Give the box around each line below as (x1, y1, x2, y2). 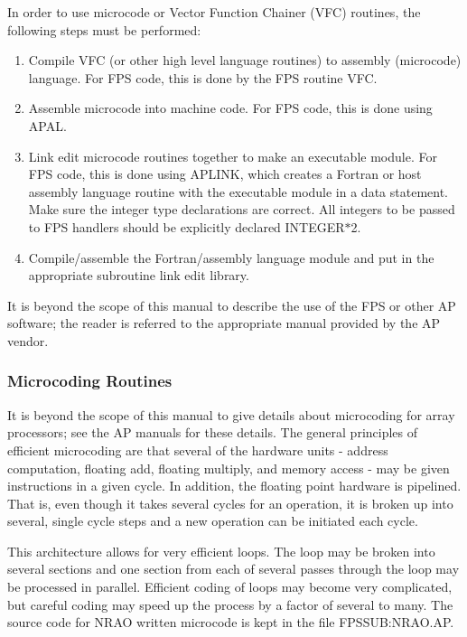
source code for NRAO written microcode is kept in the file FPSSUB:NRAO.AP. (7, 613, 454, 632)
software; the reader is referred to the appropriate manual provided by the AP (7, 314, 441, 333)
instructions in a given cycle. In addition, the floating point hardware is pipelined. (7, 476, 462, 495)
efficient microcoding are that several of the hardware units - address (7, 440, 388, 459)
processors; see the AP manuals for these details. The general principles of (7, 423, 418, 442)
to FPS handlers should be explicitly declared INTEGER (28, 217, 345, 236)
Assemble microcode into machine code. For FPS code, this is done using (28, 98, 433, 117)
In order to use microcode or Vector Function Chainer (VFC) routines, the (7, 3, 421, 21)
